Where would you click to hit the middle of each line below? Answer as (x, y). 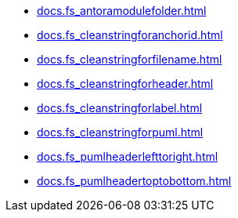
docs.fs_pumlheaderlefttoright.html (128, 156)
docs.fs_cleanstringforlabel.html (120, 108)
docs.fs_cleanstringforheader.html (125, 84)
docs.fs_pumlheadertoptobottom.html (134, 181)
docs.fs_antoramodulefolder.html (122, 11)
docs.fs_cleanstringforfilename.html (130, 59)
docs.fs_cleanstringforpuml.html (120, 132)
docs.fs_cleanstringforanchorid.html (130, 35)
